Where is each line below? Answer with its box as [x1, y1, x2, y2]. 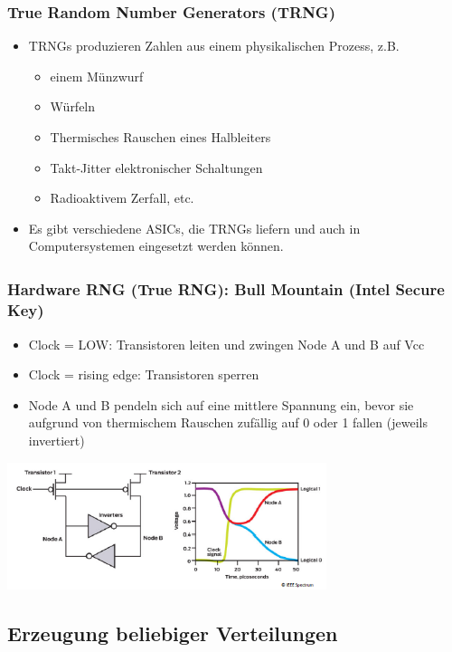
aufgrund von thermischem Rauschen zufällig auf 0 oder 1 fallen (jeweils [28, 413, 428, 432]
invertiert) [28, 430, 85, 449]
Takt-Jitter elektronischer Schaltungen [50, 158, 263, 177]
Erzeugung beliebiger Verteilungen [7, 618, 338, 647]
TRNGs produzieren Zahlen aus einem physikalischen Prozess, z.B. [28, 36, 400, 55]
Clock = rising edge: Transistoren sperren [28, 365, 259, 384]
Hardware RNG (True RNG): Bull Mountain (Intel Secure [7, 278, 445, 301]
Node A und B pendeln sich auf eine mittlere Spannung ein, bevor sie [28, 395, 414, 414]
